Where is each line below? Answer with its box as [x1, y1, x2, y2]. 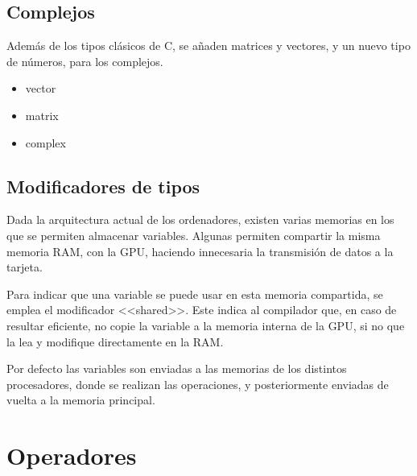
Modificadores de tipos [6, 173, 200, 198]
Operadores [6, 439, 137, 472]
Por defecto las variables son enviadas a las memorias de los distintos [6, 360, 347, 377]
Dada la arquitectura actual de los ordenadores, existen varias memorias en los [6, 211, 394, 228]
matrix [25, 106, 59, 123]
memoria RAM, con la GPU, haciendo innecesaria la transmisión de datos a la [6, 242, 394, 259]
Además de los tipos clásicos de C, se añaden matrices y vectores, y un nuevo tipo [6, 37, 411, 54]
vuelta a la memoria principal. [6, 391, 155, 408]
